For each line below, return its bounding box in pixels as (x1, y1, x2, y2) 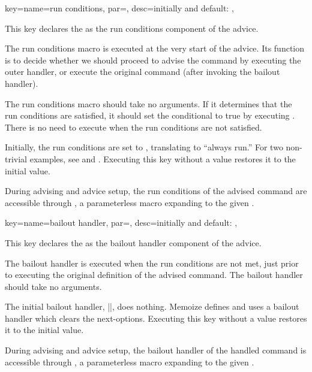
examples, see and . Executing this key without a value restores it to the (29, 152, 296, 165)
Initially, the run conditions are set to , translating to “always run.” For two (5, 141, 283, 153)
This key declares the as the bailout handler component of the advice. (5, 236, 262, 249)
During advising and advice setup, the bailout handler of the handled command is (5, 344, 307, 356)
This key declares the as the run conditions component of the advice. (5, 22, 259, 34)
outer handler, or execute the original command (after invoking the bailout (5, 65, 280, 78)
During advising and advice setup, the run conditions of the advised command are (5, 185, 307, 197)
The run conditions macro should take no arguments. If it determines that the (5, 97, 292, 110)
